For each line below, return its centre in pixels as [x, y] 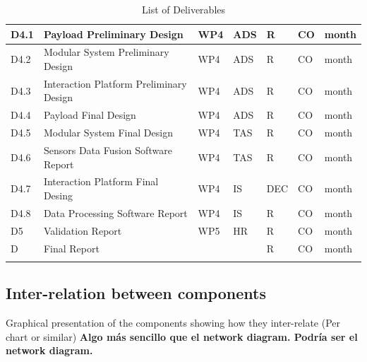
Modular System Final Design [108, 133]
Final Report [71, 248]
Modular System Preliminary [106, 52]
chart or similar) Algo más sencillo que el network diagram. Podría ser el [182, 336]
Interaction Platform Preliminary [115, 83]
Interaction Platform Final [101, 181]
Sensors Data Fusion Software [108, 150]
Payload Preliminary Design [113, 34]
